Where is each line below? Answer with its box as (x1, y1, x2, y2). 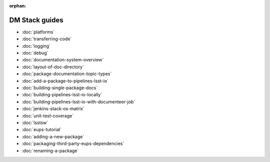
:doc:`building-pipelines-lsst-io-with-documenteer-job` (21, 99, 135, 105)
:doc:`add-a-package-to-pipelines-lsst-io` (21, 78, 108, 84)
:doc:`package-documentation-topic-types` (21, 71, 112, 77)
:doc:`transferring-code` (21, 36, 72, 42)
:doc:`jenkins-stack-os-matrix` (21, 106, 84, 112)
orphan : (9, 3, 26, 8)
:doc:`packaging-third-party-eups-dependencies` (21, 141, 124, 147)
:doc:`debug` (21, 50, 48, 56)
